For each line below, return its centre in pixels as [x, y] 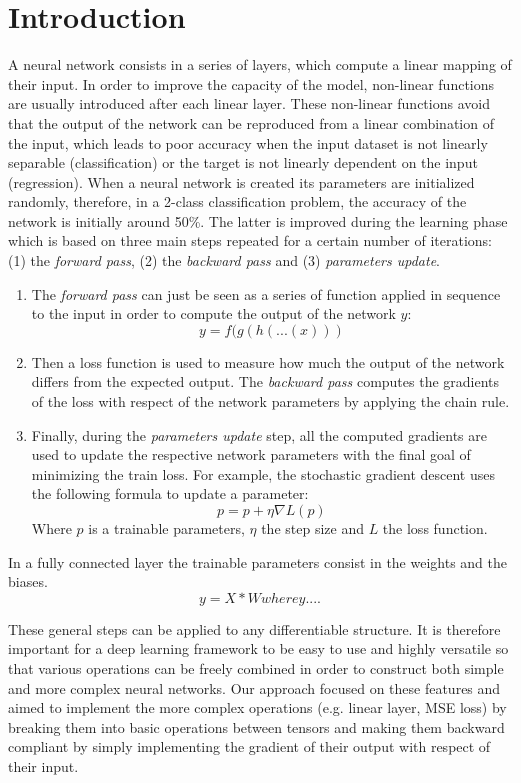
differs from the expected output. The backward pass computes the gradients [265, 381]
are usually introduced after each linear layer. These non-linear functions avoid [249, 103]
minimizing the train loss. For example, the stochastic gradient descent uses [263, 473]
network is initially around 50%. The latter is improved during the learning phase [258, 220]
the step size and [312, 528]
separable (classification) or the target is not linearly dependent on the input [243, 162]
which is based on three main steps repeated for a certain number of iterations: [250, 240]
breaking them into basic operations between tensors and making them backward [256, 726]
